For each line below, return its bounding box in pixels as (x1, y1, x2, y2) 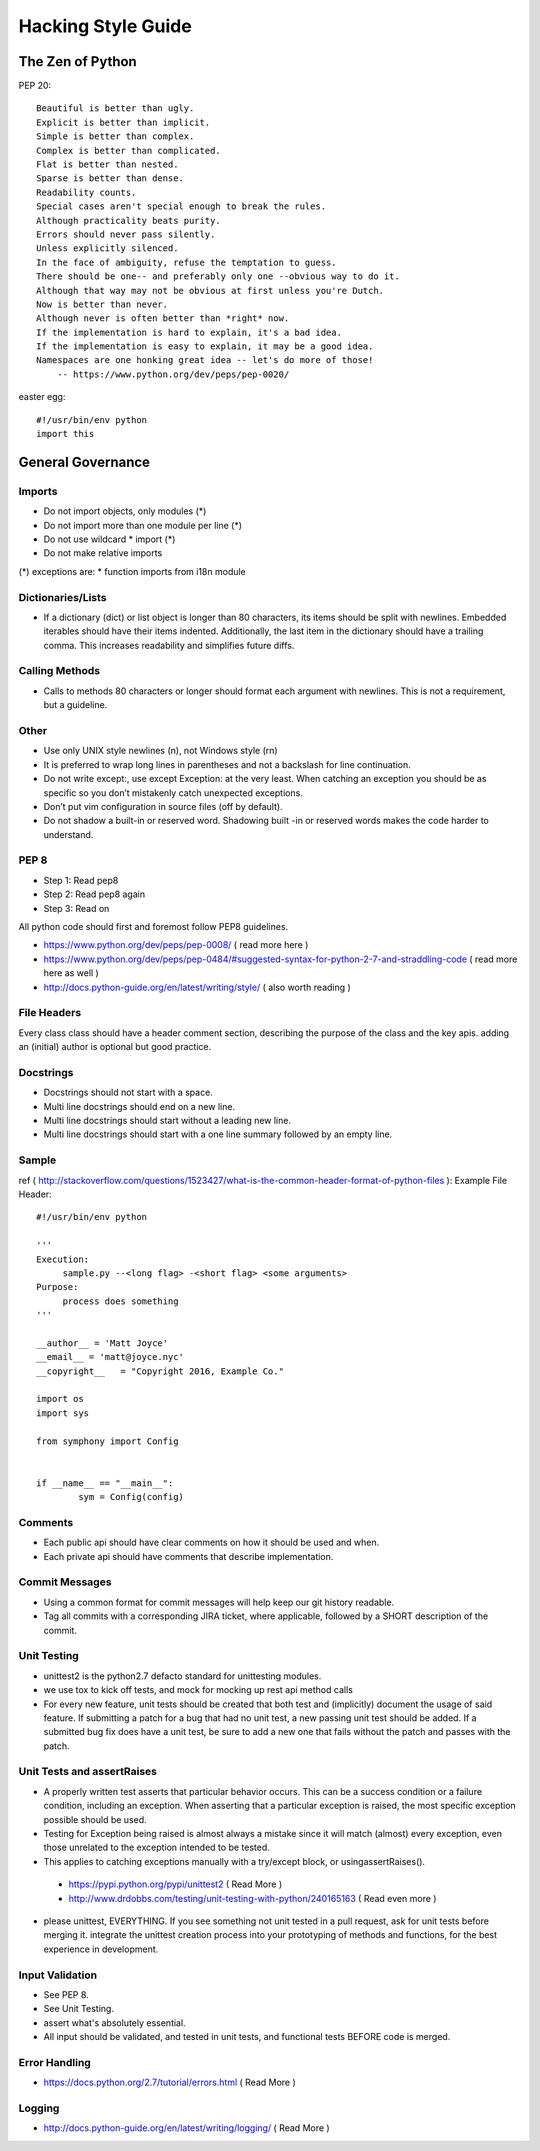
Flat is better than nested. (36, 159, 179, 170)
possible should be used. (43, 1813, 147, 1825)
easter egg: (18, 391, 66, 403)
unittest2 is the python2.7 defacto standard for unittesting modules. (43, 1670, 322, 1682)
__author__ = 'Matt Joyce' (36, 1337, 169, 1349)
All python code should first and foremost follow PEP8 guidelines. (18, 921, 289, 933)
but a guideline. (43, 699, 108, 711)
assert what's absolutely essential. (43, 2016, 186, 2029)
